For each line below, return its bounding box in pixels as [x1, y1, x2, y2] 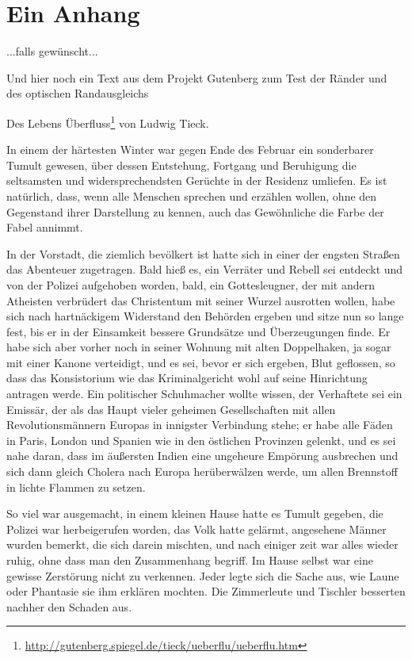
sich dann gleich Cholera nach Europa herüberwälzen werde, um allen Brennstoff [6, 463, 398, 480]
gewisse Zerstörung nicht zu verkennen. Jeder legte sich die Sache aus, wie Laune [6, 567, 399, 584]
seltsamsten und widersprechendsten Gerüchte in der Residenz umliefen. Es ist [6, 172, 387, 189]
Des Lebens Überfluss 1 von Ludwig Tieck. [6, 112, 209, 131]
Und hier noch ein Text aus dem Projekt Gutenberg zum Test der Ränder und [6, 69, 387, 86]
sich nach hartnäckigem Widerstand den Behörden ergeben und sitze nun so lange [6, 308, 404, 324]
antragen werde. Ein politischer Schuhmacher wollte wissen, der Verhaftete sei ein [6, 385, 402, 402]
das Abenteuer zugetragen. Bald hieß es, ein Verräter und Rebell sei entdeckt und [6, 261, 403, 278]
